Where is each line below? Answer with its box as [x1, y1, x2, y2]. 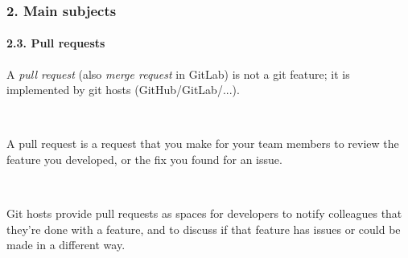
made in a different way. [6, 236, 126, 253]
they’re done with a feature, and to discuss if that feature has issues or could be [6, 220, 401, 237]
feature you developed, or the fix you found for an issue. [6, 151, 282, 168]
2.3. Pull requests [6, 35, 105, 51]
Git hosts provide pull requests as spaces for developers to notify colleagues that [6, 205, 402, 222]
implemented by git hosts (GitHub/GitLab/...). [6, 81, 240, 98]
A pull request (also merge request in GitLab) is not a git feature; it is [6, 65, 350, 82]
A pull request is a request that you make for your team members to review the [6, 135, 399, 152]
